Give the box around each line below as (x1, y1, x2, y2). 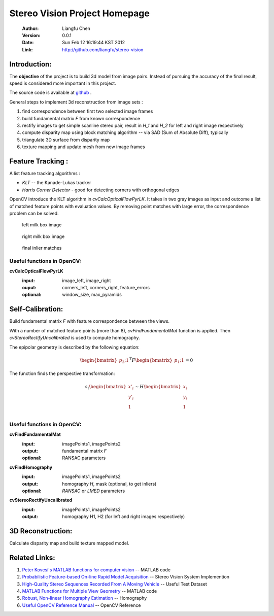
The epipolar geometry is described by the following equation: (9, 344, 140, 350)
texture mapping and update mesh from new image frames (22, 144, 145, 150)
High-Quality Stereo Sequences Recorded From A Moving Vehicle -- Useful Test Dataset (22, 581, 208, 587)
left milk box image (22, 222, 62, 228)
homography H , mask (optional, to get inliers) (62, 481, 157, 487)
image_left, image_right (62, 277, 111, 284)
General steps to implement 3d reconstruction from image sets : (9, 99, 143, 105)
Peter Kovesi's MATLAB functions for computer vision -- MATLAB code (22, 566, 171, 573)
